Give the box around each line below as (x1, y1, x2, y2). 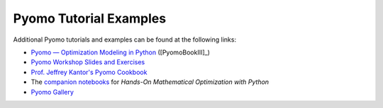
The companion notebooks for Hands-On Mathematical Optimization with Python (30, 78, 270, 86)
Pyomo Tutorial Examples (13, 11, 167, 26)
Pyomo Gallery (30, 88, 74, 96)
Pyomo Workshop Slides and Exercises (30, 58, 145, 66)
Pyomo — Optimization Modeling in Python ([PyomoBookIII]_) (30, 48, 211, 56)
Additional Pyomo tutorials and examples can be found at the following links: (13, 35, 237, 44)
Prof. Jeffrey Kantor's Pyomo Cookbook (30, 68, 148, 76)
